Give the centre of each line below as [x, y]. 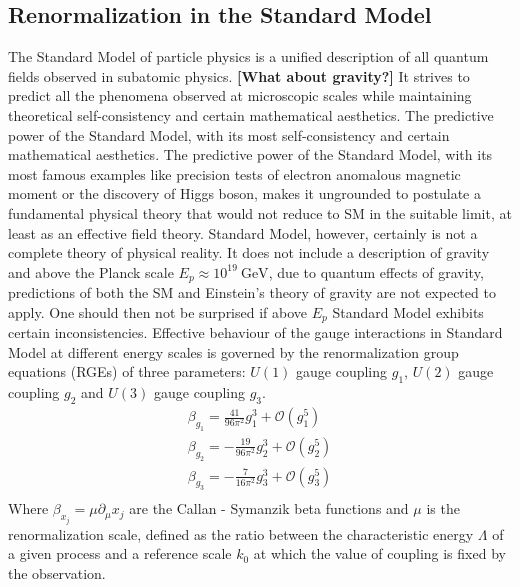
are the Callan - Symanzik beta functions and [269, 508]
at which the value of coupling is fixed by [379, 553]
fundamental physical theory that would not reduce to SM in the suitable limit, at [260, 212]
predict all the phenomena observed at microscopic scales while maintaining [240, 95]
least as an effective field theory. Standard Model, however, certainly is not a [243, 232]
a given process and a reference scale [120, 553]
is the [443, 508]
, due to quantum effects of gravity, [376, 271]
